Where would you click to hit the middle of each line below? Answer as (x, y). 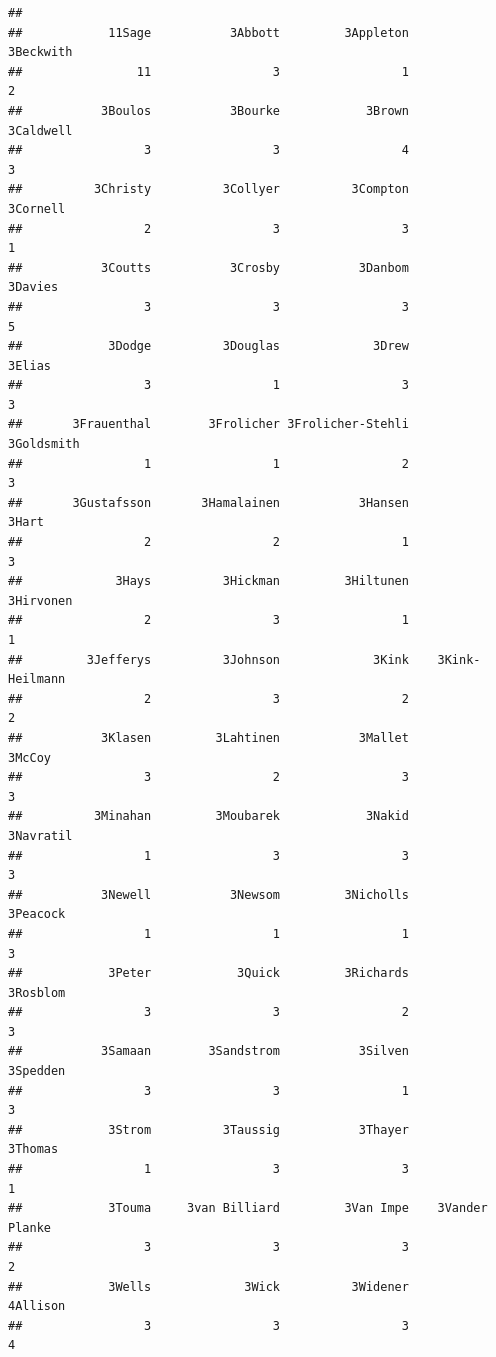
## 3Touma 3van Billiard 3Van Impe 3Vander (248, 1208)
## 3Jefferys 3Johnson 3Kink (208, 659)
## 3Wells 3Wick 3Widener (208, 1286)
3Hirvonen (40, 600)
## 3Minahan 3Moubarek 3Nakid (208, 816)
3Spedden (37, 1071)
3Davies (33, 287)
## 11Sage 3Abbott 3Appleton (208, 32)
